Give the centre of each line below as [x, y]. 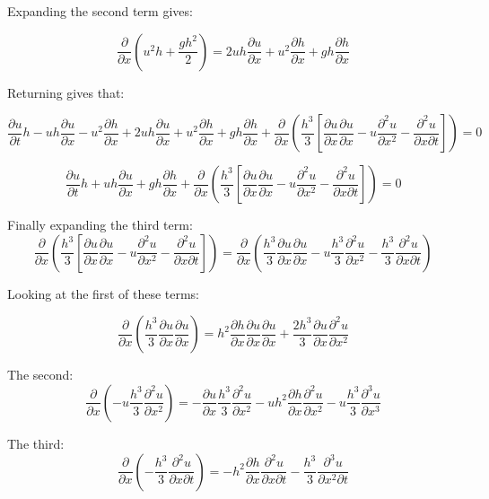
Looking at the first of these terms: [103, 293]
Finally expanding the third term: [100, 225]
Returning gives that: [66, 92]
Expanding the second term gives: [100, 11]
